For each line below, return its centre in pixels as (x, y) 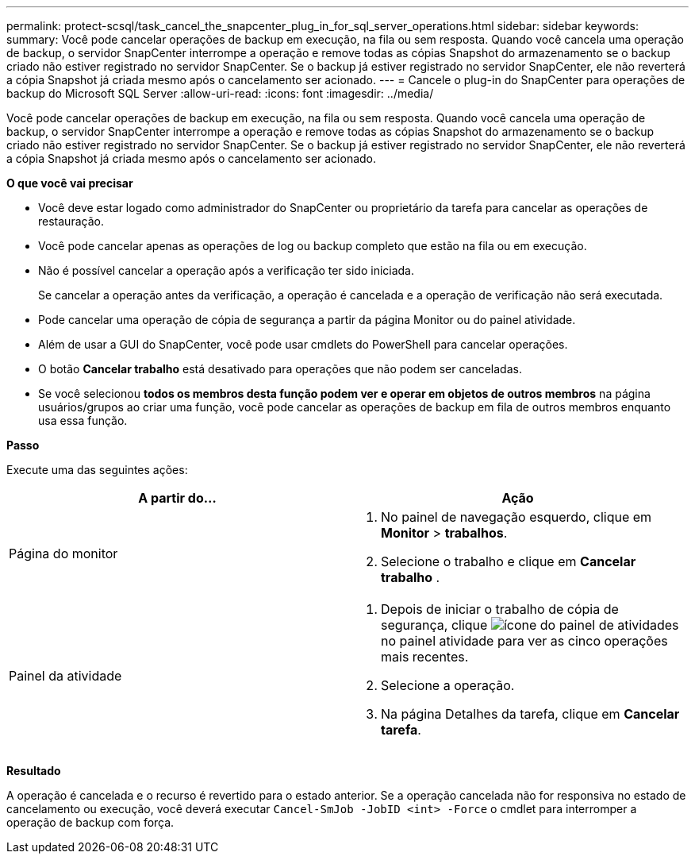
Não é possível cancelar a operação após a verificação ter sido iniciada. (227, 270)
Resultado (34, 771)
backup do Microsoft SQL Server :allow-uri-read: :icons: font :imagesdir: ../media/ (220, 93)
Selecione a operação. (448, 685)
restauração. (71, 221)
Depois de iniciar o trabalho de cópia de (500, 609)
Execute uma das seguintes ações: (97, 470)
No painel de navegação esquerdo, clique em (516, 517)
